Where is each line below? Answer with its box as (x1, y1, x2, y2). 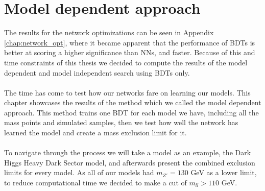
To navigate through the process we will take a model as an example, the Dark (4, 147, 251, 158)
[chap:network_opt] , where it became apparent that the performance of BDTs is (4, 37, 255, 47)
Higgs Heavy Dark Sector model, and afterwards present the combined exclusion (4, 157, 255, 168)
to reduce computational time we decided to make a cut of (4, 177, 187, 188)
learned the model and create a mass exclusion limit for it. (4, 127, 187, 138)
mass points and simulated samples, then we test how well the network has (4, 117, 238, 128)
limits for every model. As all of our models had (4, 167, 154, 178)
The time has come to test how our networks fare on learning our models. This (4, 87, 251, 98)
